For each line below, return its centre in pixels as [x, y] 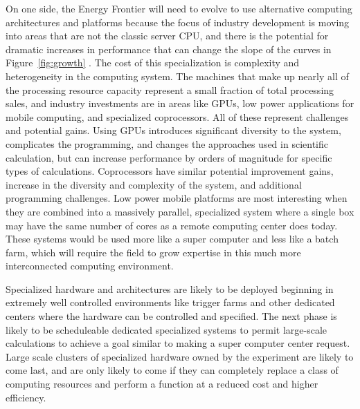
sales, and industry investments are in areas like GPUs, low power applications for [180, 103]
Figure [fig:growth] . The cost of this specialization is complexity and [153, 63]
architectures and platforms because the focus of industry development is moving [178, 22]
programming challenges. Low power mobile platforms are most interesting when [177, 198]
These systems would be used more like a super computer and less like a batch [172, 239]
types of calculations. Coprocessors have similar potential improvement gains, [170, 171]
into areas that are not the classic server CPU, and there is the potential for [167, 36]
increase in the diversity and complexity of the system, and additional [154, 184]
